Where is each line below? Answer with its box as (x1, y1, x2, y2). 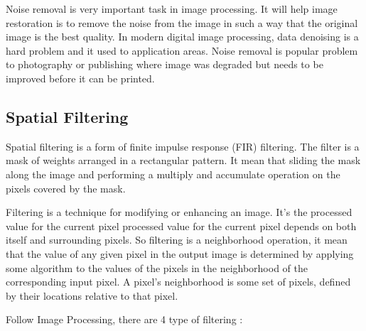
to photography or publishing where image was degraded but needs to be (6, 57, 323, 72)
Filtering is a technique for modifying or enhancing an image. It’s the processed (6, 205, 352, 219)
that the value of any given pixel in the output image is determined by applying (6, 246, 354, 261)
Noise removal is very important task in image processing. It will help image (6, 1, 338, 16)
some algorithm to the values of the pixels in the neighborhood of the (6, 260, 308, 275)
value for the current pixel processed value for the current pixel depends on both (6, 218, 357, 233)
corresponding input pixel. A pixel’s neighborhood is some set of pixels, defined (6, 274, 351, 289)
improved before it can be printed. (6, 70, 155, 85)
